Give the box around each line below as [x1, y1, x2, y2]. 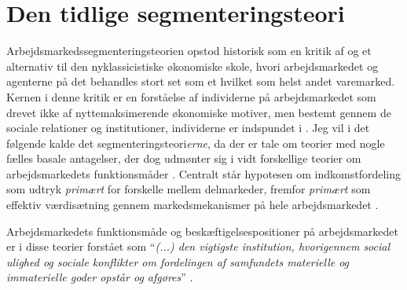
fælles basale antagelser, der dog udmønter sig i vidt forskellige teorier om [6, 150, 361, 167]
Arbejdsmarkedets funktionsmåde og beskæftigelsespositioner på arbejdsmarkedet [6, 222, 398, 239]
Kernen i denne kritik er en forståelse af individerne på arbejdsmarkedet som [6, 88, 376, 105]
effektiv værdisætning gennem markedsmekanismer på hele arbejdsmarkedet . [6, 196, 379, 213]
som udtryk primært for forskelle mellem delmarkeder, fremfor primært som [6, 181, 371, 197]
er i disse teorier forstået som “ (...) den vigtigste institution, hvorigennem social [6, 238, 390, 255]
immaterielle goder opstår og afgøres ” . [6, 269, 193, 285]
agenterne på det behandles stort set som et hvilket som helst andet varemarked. [6, 73, 395, 90]
